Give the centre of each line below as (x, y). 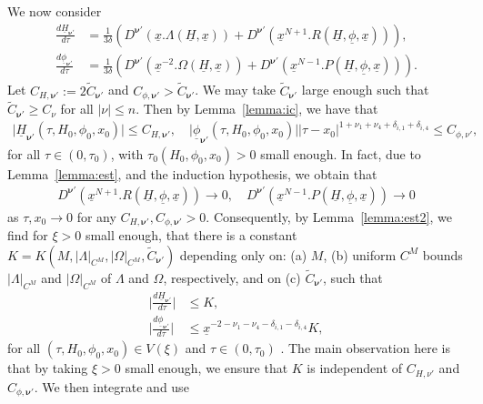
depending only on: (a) (243, 254)
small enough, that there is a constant (191, 235)
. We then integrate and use (111, 386)
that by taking (48, 368)
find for (28, 235)
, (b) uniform (360, 254)
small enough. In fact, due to (341, 153)
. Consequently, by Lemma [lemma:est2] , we (329, 216)
